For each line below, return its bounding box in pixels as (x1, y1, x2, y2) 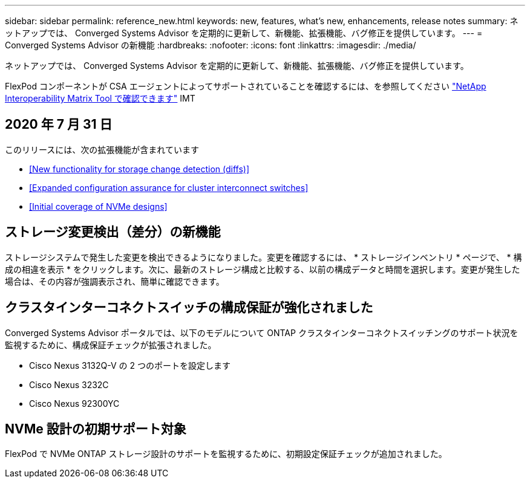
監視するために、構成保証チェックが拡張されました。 (5, 339, 217, 350)
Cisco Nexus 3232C (29, 379, 109, 390)
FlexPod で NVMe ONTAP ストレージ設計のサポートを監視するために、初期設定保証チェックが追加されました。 (5, 449, 447, 459)
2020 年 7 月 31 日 (5, 117, 113, 132)
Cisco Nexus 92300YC (29, 398, 120, 409)
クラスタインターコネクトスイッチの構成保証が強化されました (5, 300, 373, 316)
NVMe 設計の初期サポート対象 (5, 421, 186, 436)
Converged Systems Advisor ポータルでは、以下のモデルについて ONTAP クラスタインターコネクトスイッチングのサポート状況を (5, 327, 519, 338)
